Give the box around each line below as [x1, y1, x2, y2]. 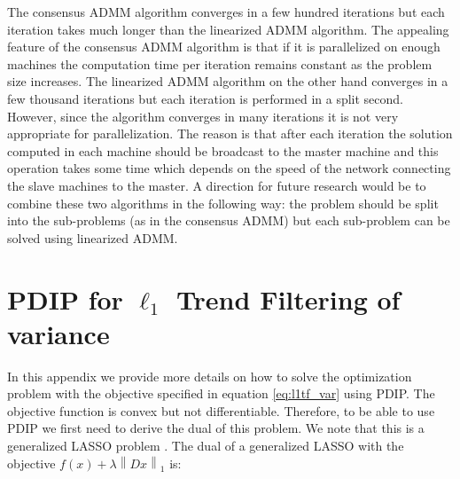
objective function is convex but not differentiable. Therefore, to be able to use [7, 401, 435, 420]
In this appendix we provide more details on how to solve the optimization [7, 366, 412, 385]
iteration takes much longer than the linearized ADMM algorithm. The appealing [7, 20, 449, 38]
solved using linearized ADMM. [7, 228, 178, 247]
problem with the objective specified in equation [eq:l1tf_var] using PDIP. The [7, 384, 435, 403]
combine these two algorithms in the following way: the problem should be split [7, 193, 439, 212]
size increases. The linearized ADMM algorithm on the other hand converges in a [7, 72, 448, 90]
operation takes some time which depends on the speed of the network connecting [7, 159, 451, 177]
